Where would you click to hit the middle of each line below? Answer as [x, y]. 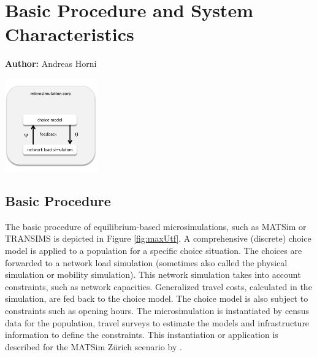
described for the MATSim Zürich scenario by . [94, 346]
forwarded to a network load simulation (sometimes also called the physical [146, 262]
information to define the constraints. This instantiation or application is [142, 335]
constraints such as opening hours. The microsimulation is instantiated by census [157, 311]
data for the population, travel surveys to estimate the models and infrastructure [157, 322]
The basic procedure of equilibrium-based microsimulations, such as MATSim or [156, 226]
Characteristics [70, 34]
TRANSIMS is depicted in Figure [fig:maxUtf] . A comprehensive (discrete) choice [158, 238]
